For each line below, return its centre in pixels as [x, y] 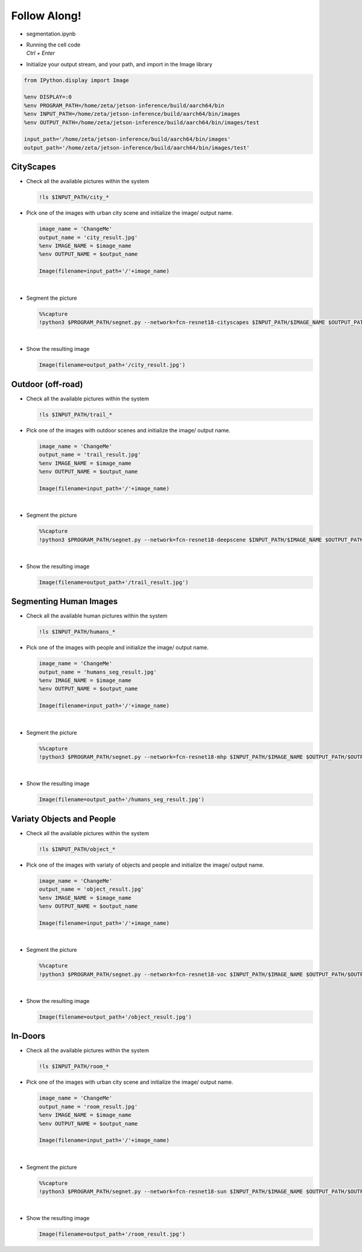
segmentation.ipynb [51, 34]
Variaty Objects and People [63, 819]
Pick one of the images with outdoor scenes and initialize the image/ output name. [128, 430]
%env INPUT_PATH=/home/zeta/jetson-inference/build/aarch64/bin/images [132, 114]
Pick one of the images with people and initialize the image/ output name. [117, 648]
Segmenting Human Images [64, 602]
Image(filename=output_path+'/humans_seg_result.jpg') [122, 800]
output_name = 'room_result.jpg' [88, 1106]
